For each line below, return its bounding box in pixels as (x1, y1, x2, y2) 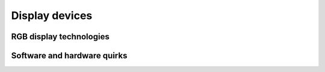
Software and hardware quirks (11, 51, 128, 61)
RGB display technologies (11, 32, 110, 42)
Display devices (11, 9, 93, 22)
